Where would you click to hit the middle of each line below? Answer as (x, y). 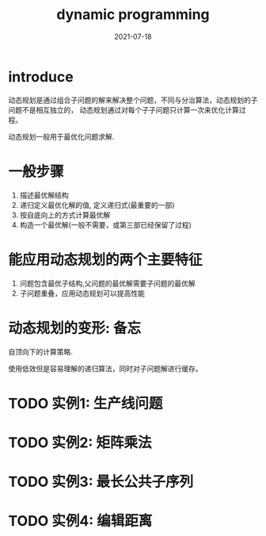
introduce (41, 77)
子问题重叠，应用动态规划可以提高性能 (82, 293)
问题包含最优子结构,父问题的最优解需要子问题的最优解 (107, 283)
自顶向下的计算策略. (41, 351)
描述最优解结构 (44, 195)
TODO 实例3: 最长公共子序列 (101, 482)
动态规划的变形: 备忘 (74, 328)
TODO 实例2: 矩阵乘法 (80, 442)
